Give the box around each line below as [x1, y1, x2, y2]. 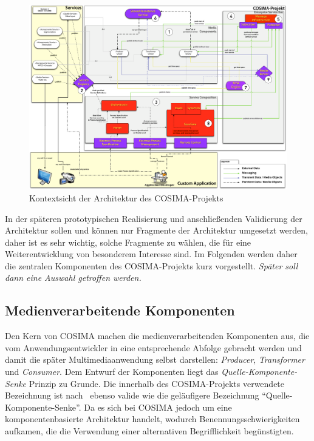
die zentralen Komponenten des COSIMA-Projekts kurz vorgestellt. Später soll [5, 259, 298, 272]
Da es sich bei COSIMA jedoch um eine [84, 400, 232, 413]
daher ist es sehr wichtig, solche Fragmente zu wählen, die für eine [5, 235, 251, 248]
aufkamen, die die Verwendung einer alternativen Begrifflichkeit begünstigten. [5, 425, 294, 437]
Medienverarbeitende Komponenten [5, 301, 235, 320]
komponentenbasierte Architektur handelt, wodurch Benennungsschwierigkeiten [5, 412, 300, 425]
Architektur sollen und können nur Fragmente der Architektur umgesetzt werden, [5, 224, 308, 237]
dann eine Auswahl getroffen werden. [5, 271, 142, 284]
